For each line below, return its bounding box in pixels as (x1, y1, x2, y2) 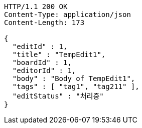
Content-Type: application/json (4, 10, 131, 18)
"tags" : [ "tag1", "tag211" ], (12, 82, 139, 90)
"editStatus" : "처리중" (12, 92, 104, 100)
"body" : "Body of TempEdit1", (12, 74, 135, 82)
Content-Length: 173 (4, 18, 85, 26)
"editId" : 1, (12, 42, 68, 50)
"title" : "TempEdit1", (12, 50, 106, 58)
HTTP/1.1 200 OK (4, 2, 68, 10)
